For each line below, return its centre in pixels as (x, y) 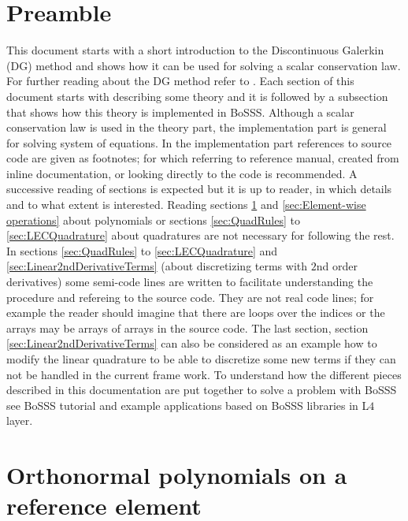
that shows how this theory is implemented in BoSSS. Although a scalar (180, 112)
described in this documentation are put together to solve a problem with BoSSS (202, 390)
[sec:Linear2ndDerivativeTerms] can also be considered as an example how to (192, 343)
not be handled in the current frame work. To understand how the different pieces (204, 374)
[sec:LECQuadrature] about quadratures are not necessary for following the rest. (200, 235)
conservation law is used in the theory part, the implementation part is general (197, 127)
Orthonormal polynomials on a (177, 475)
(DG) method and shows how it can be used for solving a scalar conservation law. (204, 65)
